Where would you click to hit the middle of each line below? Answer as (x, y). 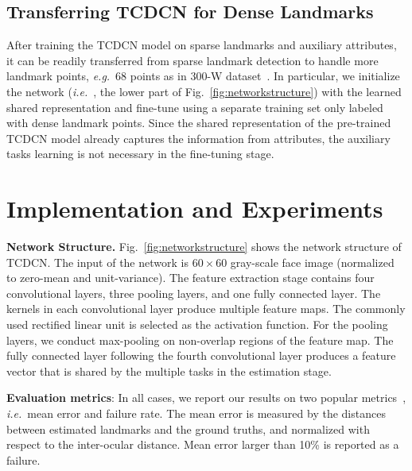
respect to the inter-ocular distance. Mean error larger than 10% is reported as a (203, 444)
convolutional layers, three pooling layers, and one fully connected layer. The (194, 293)
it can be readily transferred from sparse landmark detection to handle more (192, 60)
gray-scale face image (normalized (312, 262)
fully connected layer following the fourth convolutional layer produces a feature (201, 355)
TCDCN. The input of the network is (97, 262)
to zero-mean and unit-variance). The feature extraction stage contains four (190, 278)
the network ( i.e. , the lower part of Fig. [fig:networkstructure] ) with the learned (204, 91)
